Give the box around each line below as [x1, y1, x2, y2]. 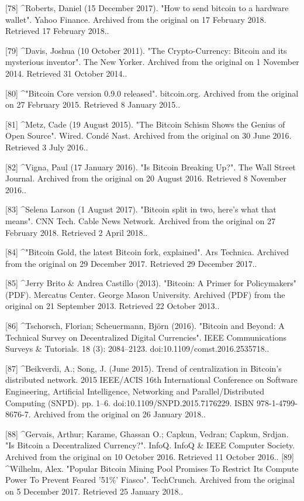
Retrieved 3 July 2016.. [5, 140, 88, 153]
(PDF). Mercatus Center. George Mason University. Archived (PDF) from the [5, 288, 285, 300]
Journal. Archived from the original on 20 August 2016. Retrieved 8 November [5, 172, 286, 184]
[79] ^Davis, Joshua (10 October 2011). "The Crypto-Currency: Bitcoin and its [5, 44, 287, 56]
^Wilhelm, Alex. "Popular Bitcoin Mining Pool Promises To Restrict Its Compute [5, 462, 299, 474]
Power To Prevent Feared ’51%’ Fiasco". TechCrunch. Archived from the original [5, 473, 295, 486]
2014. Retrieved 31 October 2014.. [5, 67, 127, 79]
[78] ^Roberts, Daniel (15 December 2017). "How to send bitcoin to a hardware [5, 2, 289, 13]
